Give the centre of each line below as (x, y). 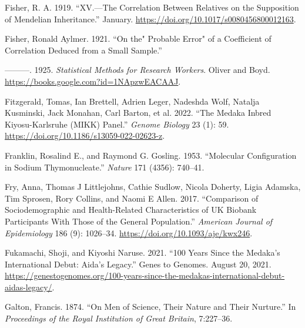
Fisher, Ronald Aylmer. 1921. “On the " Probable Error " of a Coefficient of (138, 39)
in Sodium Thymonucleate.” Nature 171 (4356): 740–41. (105, 167)
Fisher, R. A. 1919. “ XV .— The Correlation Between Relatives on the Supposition (152, 7)
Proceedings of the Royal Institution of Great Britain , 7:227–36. (119, 318)
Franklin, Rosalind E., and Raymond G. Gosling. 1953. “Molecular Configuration (151, 155)
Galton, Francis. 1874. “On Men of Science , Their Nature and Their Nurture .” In (150, 307)
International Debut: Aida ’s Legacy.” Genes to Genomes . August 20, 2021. (138, 264)
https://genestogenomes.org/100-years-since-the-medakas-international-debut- (145, 275)
